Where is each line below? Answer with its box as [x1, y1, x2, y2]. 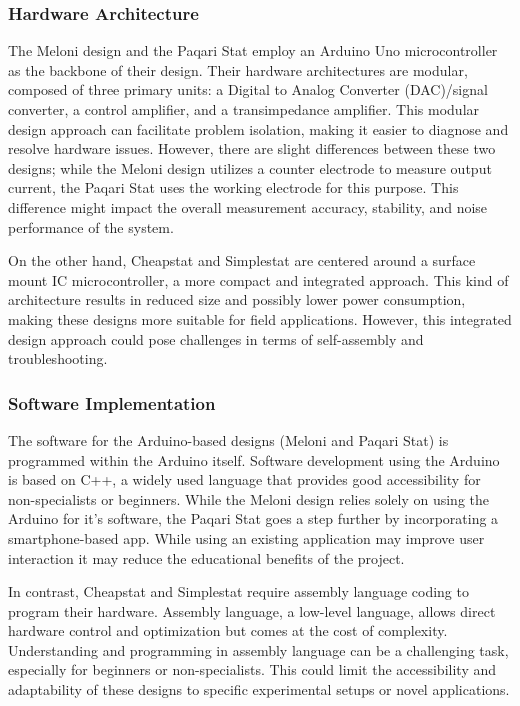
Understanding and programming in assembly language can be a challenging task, [8, 639, 509, 660]
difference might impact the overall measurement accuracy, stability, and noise [8, 196, 488, 217]
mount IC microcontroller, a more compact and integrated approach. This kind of [8, 269, 509, 290]
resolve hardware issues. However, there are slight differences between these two [8, 138, 496, 159]
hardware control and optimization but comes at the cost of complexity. [8, 620, 448, 641]
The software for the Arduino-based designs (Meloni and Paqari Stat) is [8, 429, 449, 450]
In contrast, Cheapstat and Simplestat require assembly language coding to [8, 581, 469, 602]
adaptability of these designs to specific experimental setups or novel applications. [8, 679, 510, 700]
